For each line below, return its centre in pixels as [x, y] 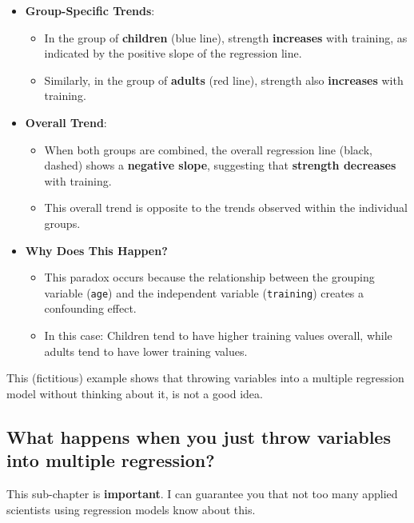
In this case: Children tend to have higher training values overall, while [218, 335]
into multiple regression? [111, 460]
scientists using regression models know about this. [131, 509]
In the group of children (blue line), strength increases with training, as [226, 37]
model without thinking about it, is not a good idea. [135, 393]
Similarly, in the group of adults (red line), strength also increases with [224, 80]
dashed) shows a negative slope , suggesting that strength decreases [220, 165]
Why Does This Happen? [96, 250]
